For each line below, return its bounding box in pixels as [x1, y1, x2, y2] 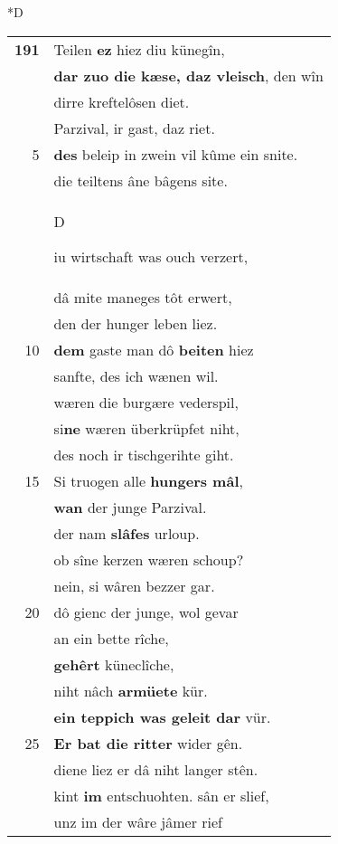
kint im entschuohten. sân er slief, [53, 784, 269, 806]
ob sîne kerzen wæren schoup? [53, 548, 244, 570]
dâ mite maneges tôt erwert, [53, 286, 232, 308]
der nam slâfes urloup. [53, 522, 200, 544]
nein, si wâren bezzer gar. [53, 574, 215, 596]
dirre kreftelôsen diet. [53, 90, 190, 112]
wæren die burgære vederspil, [53, 391, 239, 413]
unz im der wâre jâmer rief [53, 811, 222, 832]
